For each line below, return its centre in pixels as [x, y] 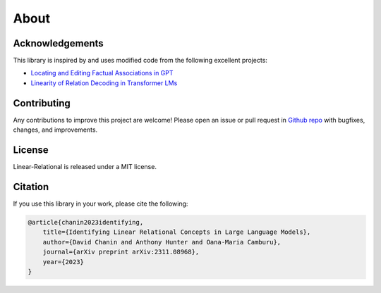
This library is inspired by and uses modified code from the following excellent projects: [140, 61]
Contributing [42, 103]
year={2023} [64, 262]
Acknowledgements [58, 43]
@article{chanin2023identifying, [86, 222]
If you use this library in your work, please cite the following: [101, 204]
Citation [31, 187]
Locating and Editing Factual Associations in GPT [102, 73]
